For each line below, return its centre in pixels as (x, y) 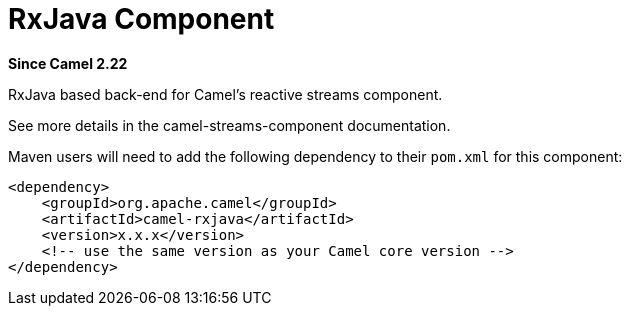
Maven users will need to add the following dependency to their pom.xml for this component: (315, 156)
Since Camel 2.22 (68, 63)
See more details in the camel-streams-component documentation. (229, 125)
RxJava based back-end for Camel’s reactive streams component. (225, 94)
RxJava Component (141, 19)
